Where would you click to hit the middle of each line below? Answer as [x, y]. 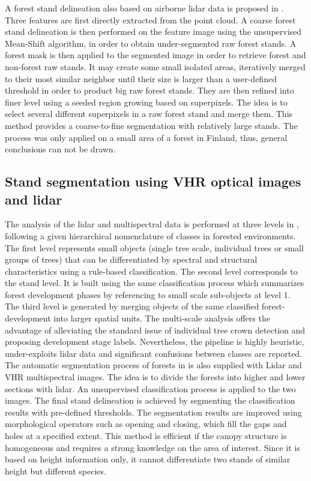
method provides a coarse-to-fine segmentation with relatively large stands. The [151, 125]
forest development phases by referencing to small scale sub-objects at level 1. [148, 294]
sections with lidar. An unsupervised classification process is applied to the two [150, 388]
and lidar [34, 199]
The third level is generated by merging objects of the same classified [132, 306]
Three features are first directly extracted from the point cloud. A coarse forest [150, 19]
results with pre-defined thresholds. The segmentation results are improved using [153, 412]
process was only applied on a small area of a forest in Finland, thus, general [146, 137]
